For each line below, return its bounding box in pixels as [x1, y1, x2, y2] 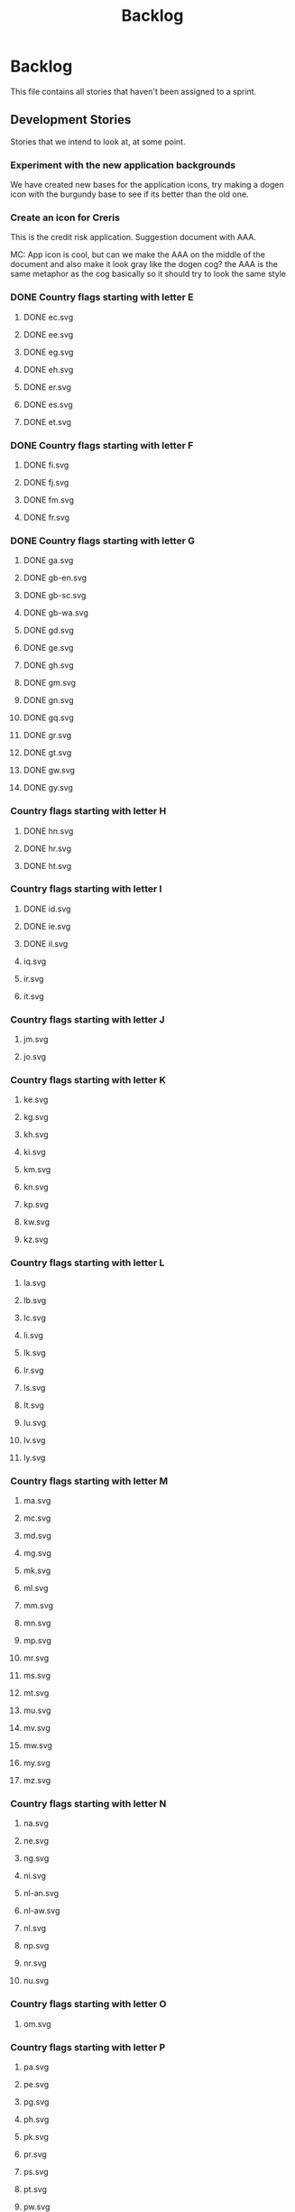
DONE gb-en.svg [23, 572, 88, 583]
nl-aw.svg [23, 1905, 60, 1916]
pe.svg [23, 2078, 50, 2089]
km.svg [23, 1164, 51, 1175]
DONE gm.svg [23, 678, 76, 689]
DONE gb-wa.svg [23, 607, 89, 618]
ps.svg [23, 2166, 49, 2177]
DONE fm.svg [23, 494, 75, 505]
